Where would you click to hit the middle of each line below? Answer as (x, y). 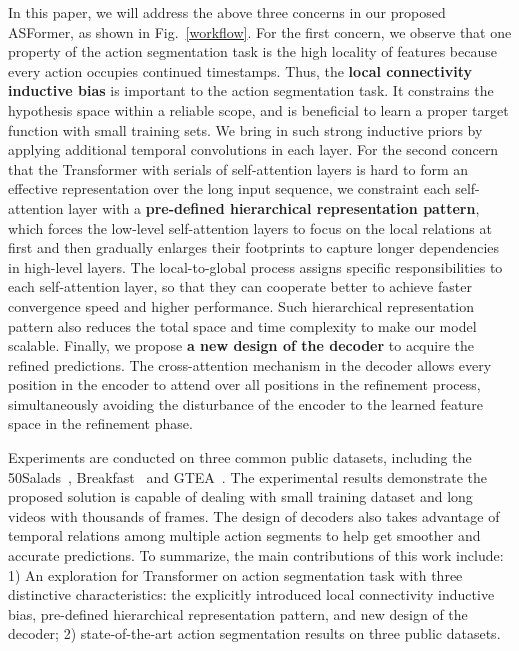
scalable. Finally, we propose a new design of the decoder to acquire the (241, 345)
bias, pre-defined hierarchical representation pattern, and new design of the (238, 613)
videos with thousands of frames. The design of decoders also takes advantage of (254, 515)
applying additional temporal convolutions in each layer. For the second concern (253, 149)
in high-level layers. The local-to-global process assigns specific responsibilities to (255, 266)
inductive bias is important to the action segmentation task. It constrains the (251, 90)
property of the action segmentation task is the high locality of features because (252, 51)
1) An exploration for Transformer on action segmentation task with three (235, 574)
